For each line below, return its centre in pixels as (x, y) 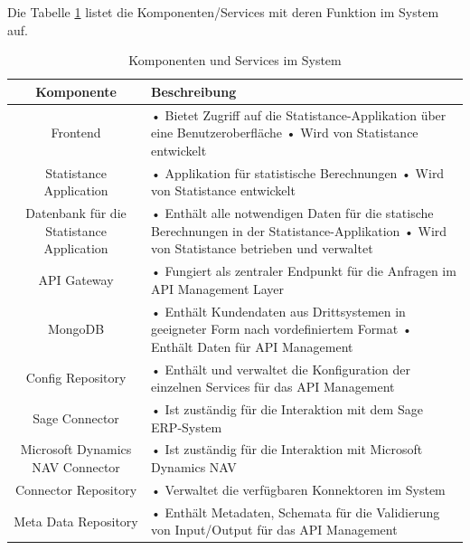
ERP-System (187, 427)
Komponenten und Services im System (235, 60)
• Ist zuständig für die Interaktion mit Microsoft (287, 449)
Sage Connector (76, 417)
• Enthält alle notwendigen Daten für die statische (292, 213)
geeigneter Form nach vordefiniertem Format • (282, 329)
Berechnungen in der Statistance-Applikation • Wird (299, 230)
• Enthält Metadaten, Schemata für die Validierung (296, 512)
